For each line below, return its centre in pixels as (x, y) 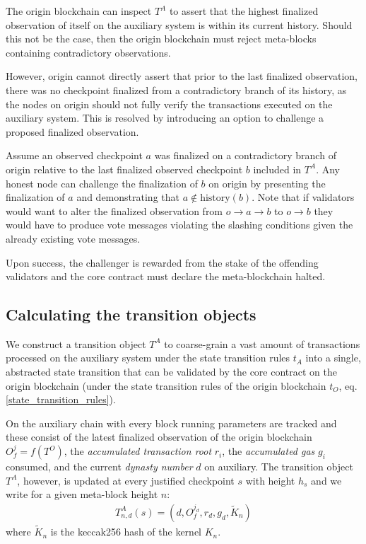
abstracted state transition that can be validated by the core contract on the (171, 372)
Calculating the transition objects (131, 314)
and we (326, 480)
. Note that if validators (303, 197)
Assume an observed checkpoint (74, 155)
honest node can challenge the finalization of (102, 183)
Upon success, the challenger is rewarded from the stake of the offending (162, 262)
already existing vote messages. (73, 238)
